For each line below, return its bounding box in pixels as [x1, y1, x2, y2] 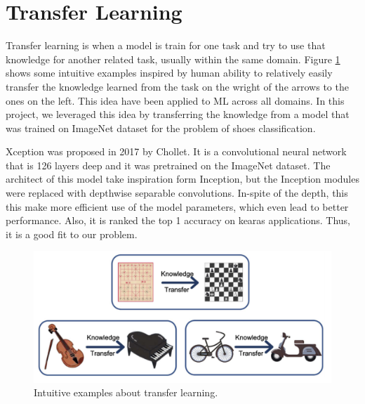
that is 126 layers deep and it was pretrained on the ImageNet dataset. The [6, 157, 331, 172]
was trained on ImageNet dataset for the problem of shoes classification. [6, 120, 316, 135]
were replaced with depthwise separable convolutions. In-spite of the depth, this [6, 185, 348, 200]
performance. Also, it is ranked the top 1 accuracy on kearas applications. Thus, [6, 213, 350, 228]
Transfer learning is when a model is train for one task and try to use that [6, 38, 326, 53]
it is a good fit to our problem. [6, 226, 138, 241]
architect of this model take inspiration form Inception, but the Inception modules [6, 171, 359, 186]
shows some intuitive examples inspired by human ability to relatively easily [6, 65, 333, 80]
